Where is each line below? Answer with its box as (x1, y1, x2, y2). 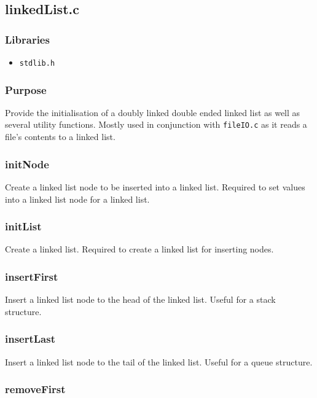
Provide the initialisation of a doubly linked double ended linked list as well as (5, 106, 300, 119)
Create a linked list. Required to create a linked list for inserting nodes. (5, 243, 274, 256)
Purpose (5, 82, 47, 97)
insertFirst (5, 268, 58, 284)
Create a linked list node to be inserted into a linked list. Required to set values (5, 180, 305, 193)
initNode (5, 156, 49, 171)
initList (5, 219, 42, 234)
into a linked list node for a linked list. (5, 192, 150, 205)
